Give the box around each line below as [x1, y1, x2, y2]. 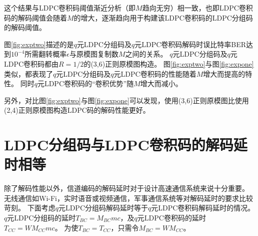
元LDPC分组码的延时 [7, 212, 76, 223]
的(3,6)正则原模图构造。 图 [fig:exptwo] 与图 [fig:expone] [83, 58, 254, 69]
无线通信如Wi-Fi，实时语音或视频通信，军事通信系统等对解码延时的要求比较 [4, 192, 253, 203]
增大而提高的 [203, 68, 245, 79]
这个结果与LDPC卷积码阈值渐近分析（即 [4, 3, 136, 13]
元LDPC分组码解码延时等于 [58, 202, 148, 213]
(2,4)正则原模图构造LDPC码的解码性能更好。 [4, 105, 150, 115]
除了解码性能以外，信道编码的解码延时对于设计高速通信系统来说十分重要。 [4, 183, 249, 193]
